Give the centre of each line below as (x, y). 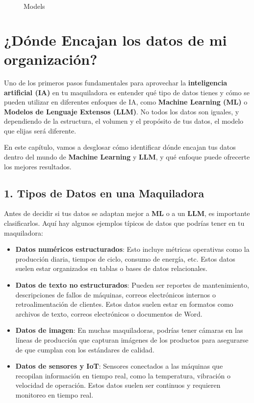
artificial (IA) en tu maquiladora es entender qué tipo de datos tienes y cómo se (127, 92)
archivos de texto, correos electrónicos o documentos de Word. (109, 313)
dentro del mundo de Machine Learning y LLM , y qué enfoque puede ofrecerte (127, 157)
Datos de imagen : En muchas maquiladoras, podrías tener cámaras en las (129, 330)
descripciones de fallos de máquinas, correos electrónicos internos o (116, 294)
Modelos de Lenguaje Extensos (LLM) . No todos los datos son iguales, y (122, 111)
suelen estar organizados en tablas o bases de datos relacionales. (111, 268)
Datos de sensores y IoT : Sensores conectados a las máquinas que (119, 366)
